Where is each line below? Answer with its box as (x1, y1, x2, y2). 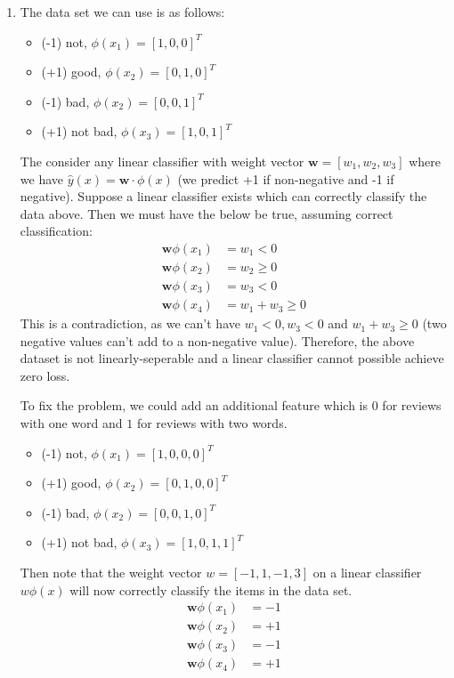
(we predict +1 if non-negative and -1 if (177, 169, 394, 188)
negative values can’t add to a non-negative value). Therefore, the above (20, 331, 415, 350)
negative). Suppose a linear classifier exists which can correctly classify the (20, 187, 427, 206)
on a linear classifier (312, 563, 422, 581)
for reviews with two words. (136, 414, 288, 432)
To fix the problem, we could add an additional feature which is (20, 396, 369, 415)
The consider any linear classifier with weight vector (20, 151, 304, 170)
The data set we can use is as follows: (20, 3, 225, 20)
